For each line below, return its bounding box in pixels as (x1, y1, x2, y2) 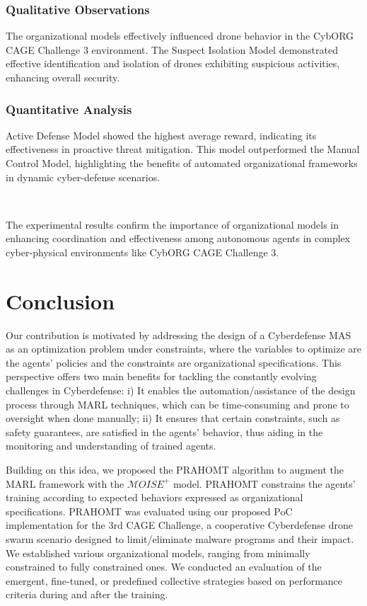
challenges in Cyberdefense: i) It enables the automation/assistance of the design (6, 383, 356, 398)
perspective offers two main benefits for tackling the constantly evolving (6, 369, 317, 384)
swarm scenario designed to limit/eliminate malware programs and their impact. (6, 532, 354, 546)
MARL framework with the (6, 476, 124, 491)
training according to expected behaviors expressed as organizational (6, 490, 303, 505)
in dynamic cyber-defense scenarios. (6, 169, 161, 184)
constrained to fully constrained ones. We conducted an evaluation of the (6, 559, 322, 574)
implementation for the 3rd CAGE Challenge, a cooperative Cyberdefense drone (6, 518, 353, 532)
